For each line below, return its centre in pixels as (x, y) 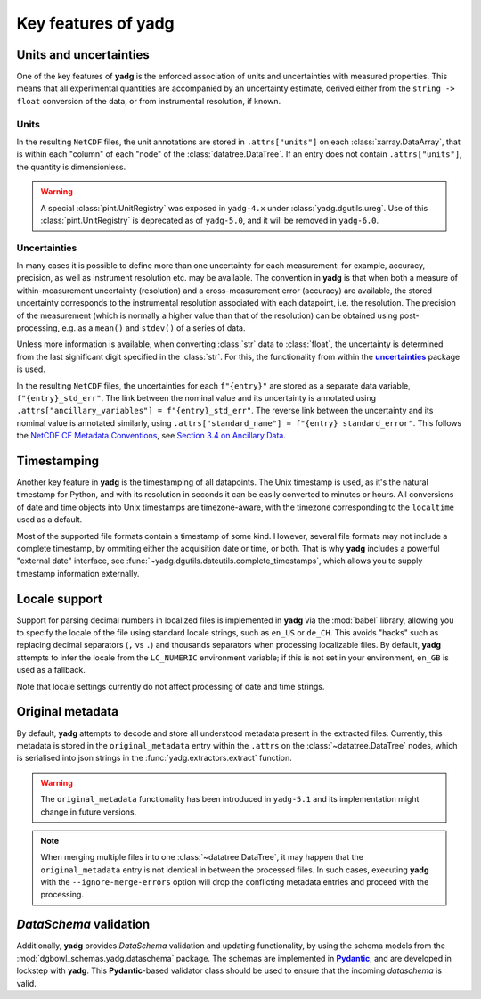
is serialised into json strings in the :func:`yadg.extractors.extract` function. (155, 758)
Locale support (59, 598)
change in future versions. (89, 812)
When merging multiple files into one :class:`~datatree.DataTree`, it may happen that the (202, 857)
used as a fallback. (51, 670)
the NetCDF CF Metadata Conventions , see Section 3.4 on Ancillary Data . (151, 436)
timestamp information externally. (78, 573)
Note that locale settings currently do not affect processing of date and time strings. (171, 686)
